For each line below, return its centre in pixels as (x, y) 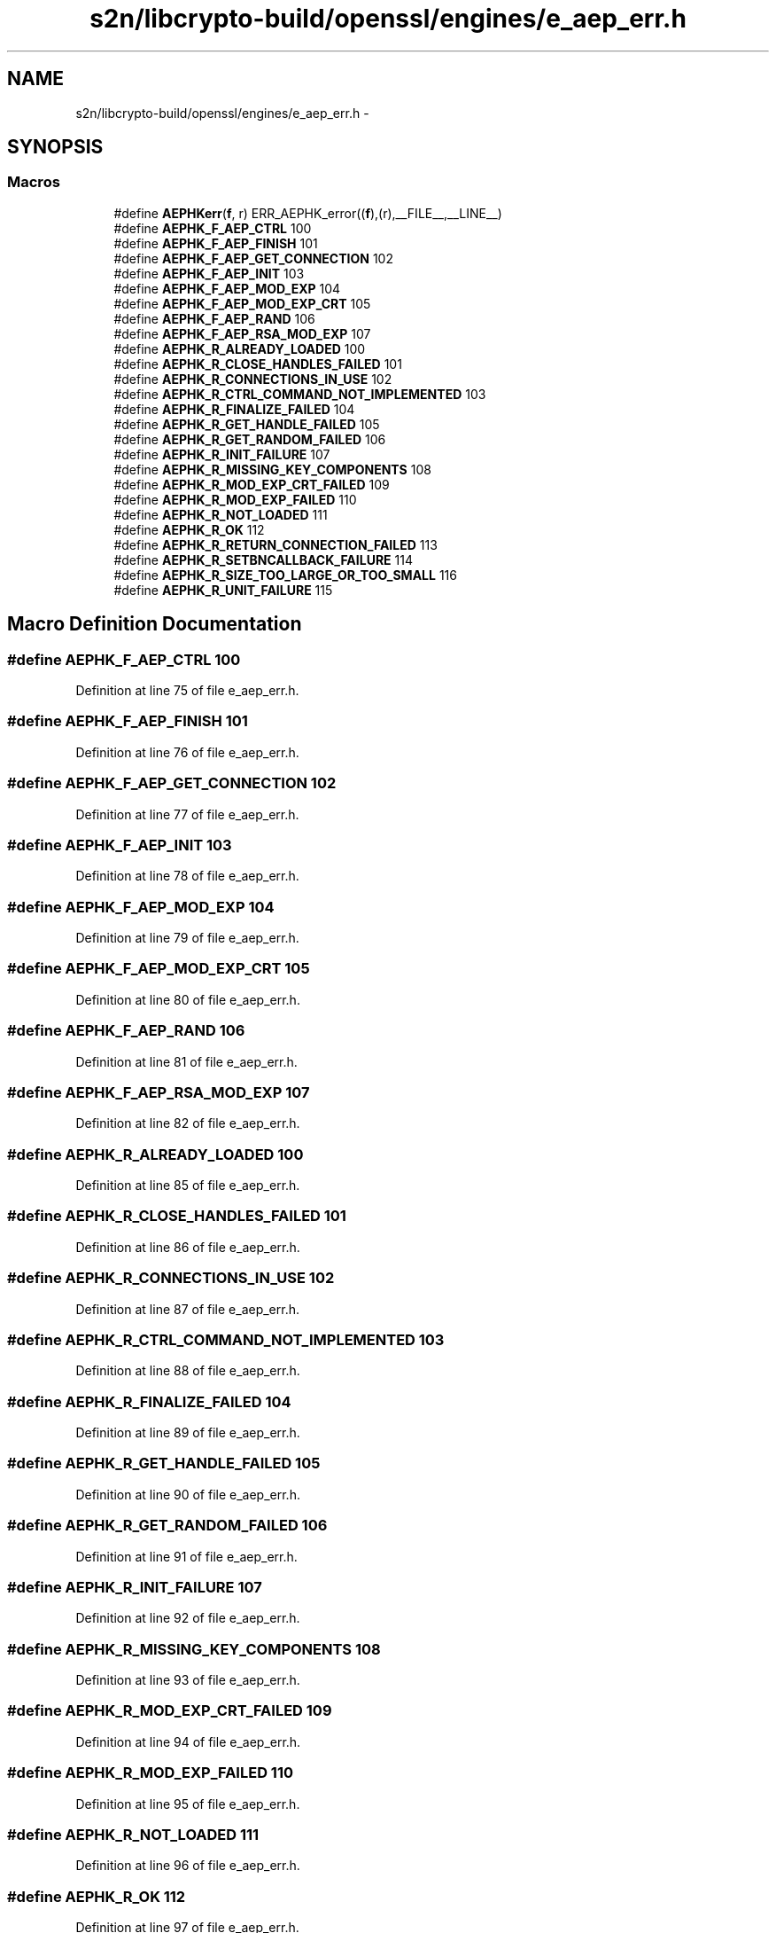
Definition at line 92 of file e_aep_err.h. (188, 1618)
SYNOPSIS (55, 147)
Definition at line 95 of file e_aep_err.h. (188, 1804)
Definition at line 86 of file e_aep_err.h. (188, 1247)
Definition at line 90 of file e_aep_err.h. (188, 1494)
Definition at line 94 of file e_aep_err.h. (188, 1741)
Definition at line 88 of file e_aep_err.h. (188, 1371)
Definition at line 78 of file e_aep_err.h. (187, 876)
